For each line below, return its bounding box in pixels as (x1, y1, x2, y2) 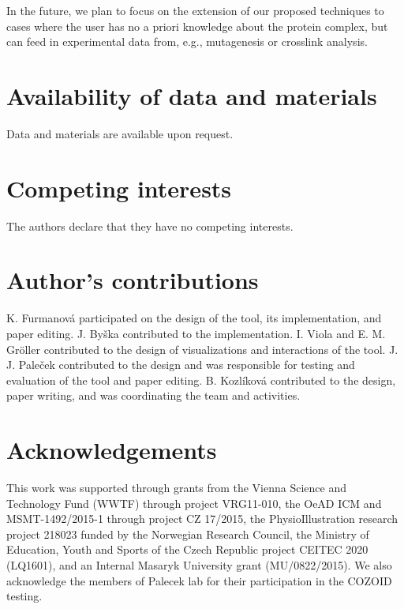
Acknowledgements (6, 434, 217, 466)
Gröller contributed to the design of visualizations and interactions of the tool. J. (6, 340, 398, 357)
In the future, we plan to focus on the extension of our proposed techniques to (6, 2, 384, 18)
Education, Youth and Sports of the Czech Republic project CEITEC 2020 (6, 541, 368, 558)
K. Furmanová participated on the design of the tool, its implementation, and (6, 310, 382, 326)
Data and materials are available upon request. (6, 125, 234, 141)
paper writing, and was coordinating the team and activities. (6, 387, 301, 404)
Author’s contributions (6, 264, 259, 296)
